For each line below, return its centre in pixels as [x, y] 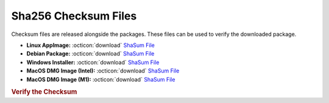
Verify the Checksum [44, 92]
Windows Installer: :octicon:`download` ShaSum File [93, 62]
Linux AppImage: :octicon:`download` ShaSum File [90, 45]
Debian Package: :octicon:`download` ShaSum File [90, 54]
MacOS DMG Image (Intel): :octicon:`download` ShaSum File [103, 71]
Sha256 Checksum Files [74, 16]
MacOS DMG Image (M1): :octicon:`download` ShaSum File [101, 79]
